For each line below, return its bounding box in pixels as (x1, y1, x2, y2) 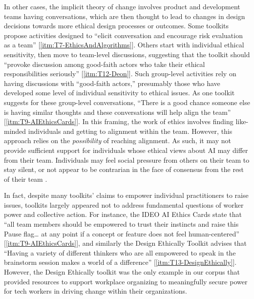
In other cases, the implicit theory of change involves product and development (4, 1, 240, 11)
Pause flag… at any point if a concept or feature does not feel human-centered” (4, 228, 239, 238)
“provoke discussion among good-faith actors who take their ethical (4, 59, 205, 69)
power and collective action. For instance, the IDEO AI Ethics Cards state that (4, 209, 242, 219)
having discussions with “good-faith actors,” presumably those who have (4, 78, 220, 88)
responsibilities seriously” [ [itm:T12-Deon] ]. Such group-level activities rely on (4, 68, 236, 79)
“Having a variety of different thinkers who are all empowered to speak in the (4, 247, 236, 257)
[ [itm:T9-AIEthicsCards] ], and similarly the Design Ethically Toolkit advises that (4, 238, 247, 248)
